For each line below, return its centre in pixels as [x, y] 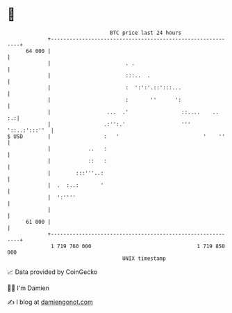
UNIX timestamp [144, 258]
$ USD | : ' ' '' [116, 136]
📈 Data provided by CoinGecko [52, 272]
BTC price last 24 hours [146, 33]
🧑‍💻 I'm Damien [28, 288]
